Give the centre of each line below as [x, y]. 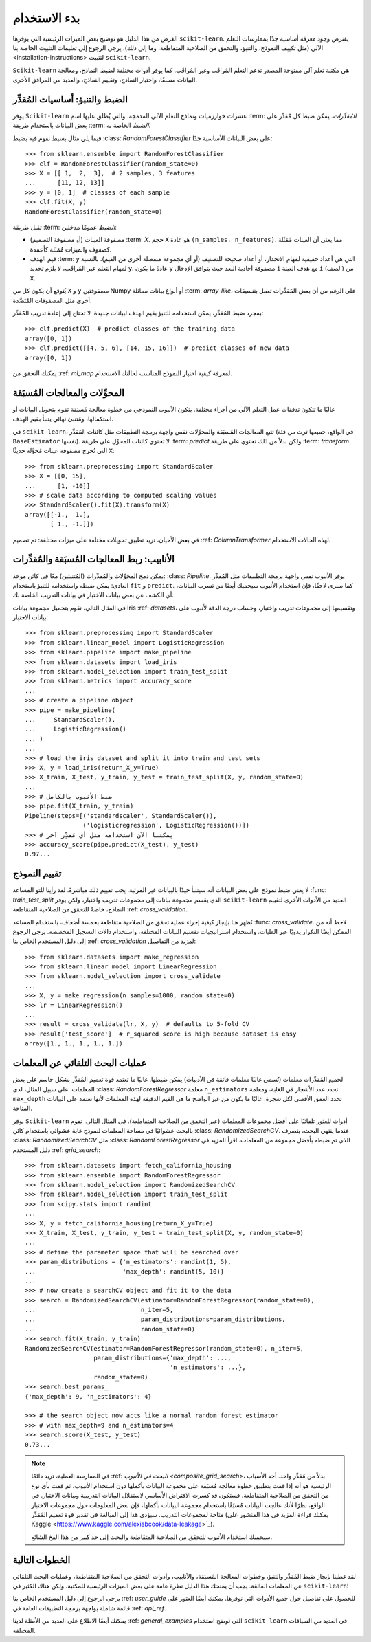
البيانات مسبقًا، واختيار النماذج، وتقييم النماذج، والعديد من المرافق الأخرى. [105, 80]
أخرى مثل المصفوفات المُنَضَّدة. [52, 300]
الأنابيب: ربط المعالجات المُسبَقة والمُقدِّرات [93, 559]
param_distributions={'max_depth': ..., [162, 1358]
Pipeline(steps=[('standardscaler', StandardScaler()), [121, 816]
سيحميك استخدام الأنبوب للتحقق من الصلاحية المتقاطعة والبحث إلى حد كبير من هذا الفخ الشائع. [152, 1537]
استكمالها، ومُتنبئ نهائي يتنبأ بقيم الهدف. [63, 419]
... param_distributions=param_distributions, [155, 1319]
